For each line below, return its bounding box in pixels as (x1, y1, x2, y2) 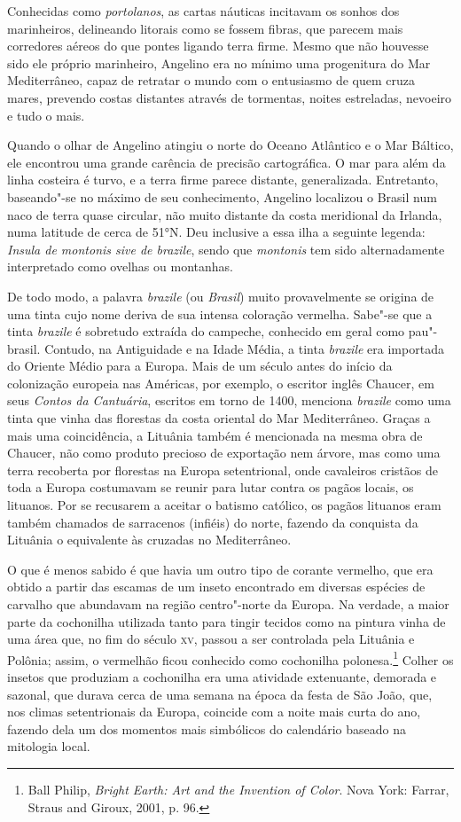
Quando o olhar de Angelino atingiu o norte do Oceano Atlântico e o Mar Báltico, (7, 136, 454, 154)
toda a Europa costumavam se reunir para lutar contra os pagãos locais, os (7, 478, 414, 497)
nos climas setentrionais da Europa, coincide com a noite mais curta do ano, (7, 702, 421, 721)
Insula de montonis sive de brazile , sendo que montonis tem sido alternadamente (7, 239, 445, 258)
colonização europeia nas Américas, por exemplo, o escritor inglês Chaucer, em (7, 373, 434, 392)
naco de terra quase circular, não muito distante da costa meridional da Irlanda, (7, 205, 442, 223)
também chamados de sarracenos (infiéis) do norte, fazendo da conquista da (7, 513, 418, 531)
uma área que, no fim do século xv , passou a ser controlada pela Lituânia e (7, 630, 415, 648)
